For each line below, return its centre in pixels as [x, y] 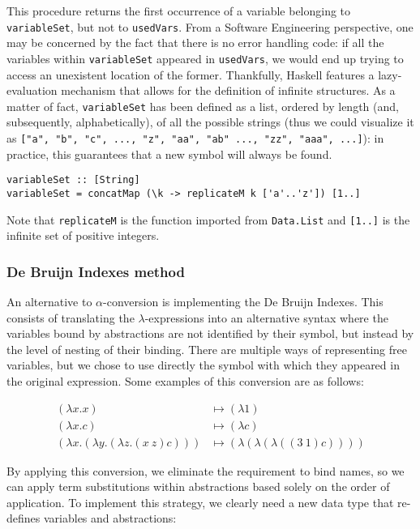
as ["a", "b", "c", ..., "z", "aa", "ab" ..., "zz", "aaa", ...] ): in [195, 137]
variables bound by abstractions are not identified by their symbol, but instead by [210, 333]
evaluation [32, 90]
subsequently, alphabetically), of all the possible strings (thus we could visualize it [210, 122]
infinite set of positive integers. [83, 235]
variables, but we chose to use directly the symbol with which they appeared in [203, 365]
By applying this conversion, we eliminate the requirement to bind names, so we [206, 470]
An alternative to [49, 301]
